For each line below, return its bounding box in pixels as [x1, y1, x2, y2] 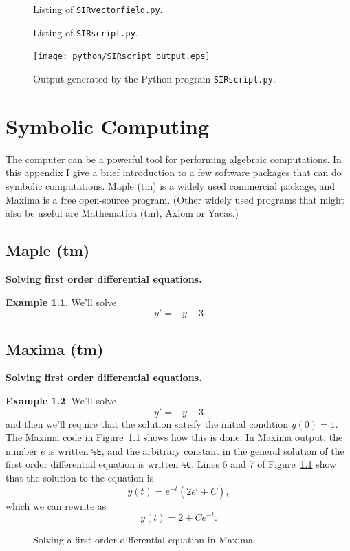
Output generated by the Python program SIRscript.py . [33, 71, 276, 85]
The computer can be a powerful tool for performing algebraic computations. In [6, 151, 342, 166]
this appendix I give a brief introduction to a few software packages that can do [6, 165, 342, 180]
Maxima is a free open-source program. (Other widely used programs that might [6, 192, 344, 206]
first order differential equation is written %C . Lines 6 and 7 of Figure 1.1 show [6, 457, 337, 471]
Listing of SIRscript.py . [33, 25, 138, 39]
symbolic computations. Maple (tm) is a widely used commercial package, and [6, 178, 336, 193]
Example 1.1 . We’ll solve [6, 294, 117, 309]
